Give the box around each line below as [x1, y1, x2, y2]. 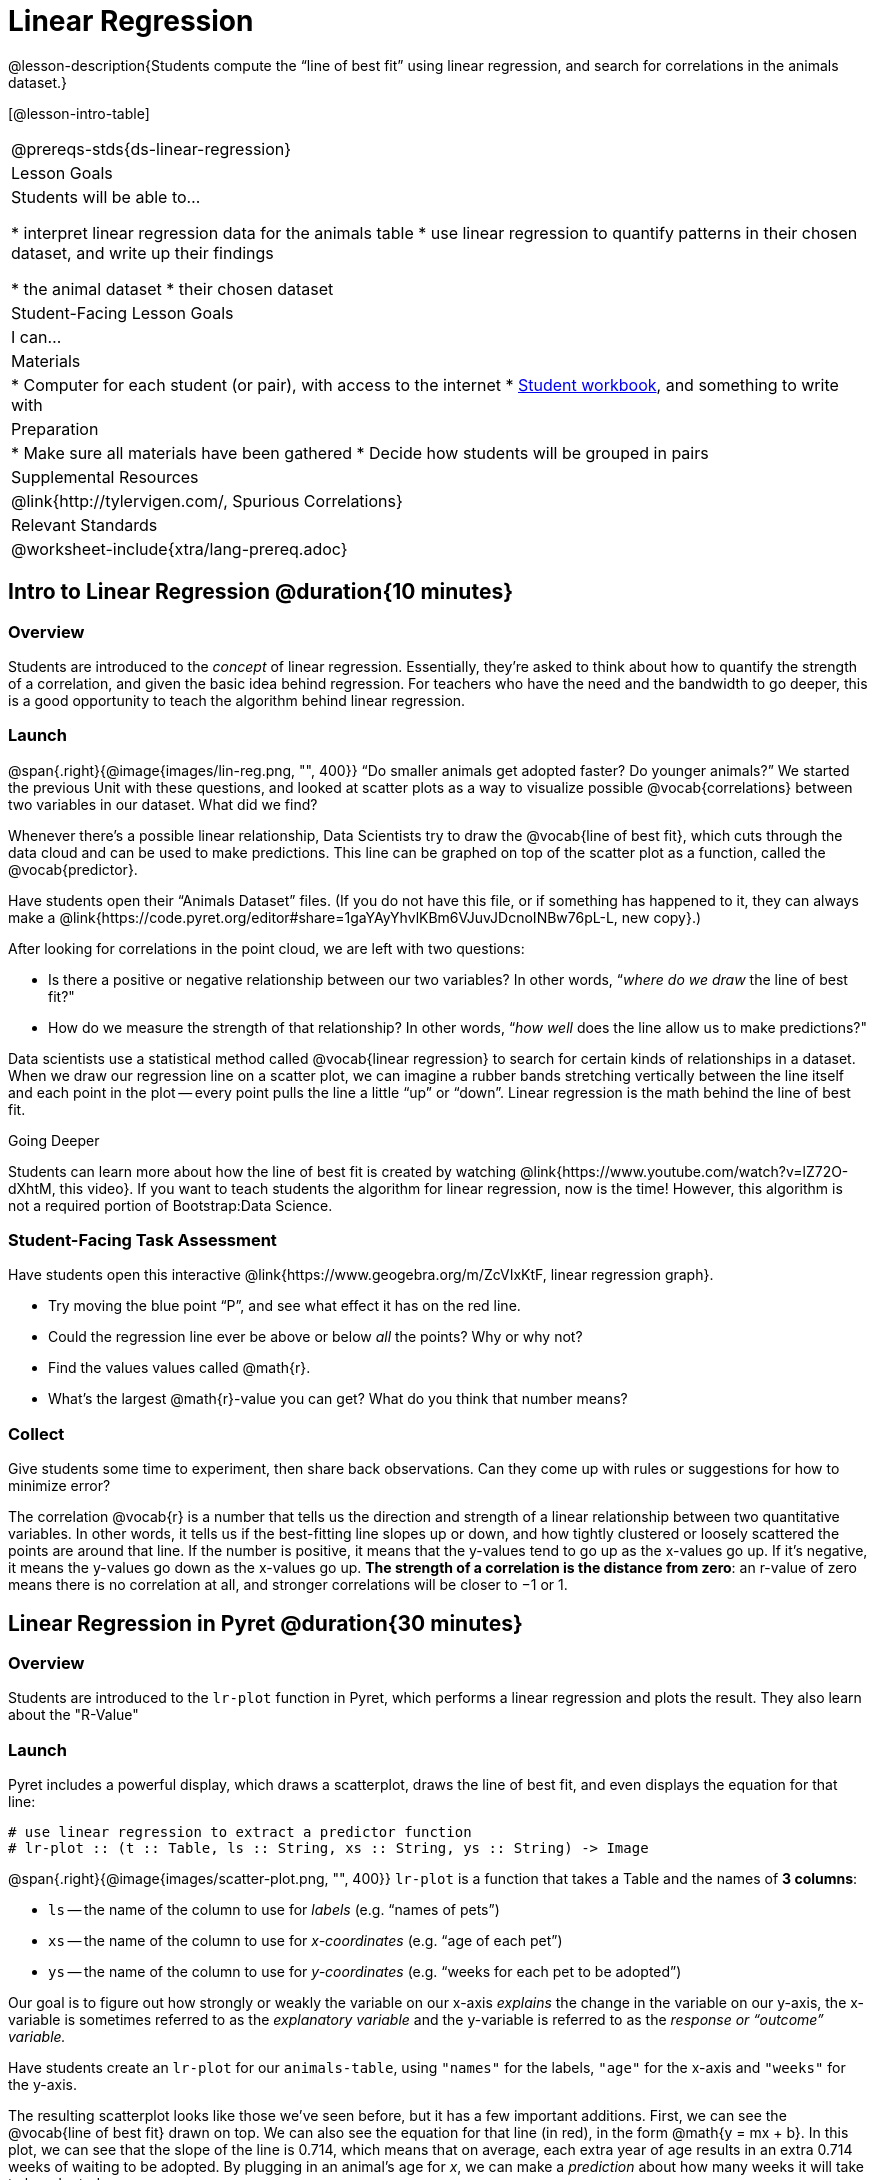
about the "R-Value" [8, 1706, 139, 1724]
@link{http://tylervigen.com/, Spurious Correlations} [11, 490, 403, 511]
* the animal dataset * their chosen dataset [11, 278, 334, 299]
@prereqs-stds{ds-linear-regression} [11, 138, 292, 159]
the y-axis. [8, 2076, 78, 2094]
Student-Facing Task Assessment [8, 1230, 277, 1251]
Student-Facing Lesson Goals [11, 302, 234, 323]
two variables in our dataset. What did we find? [8, 795, 318, 813]
